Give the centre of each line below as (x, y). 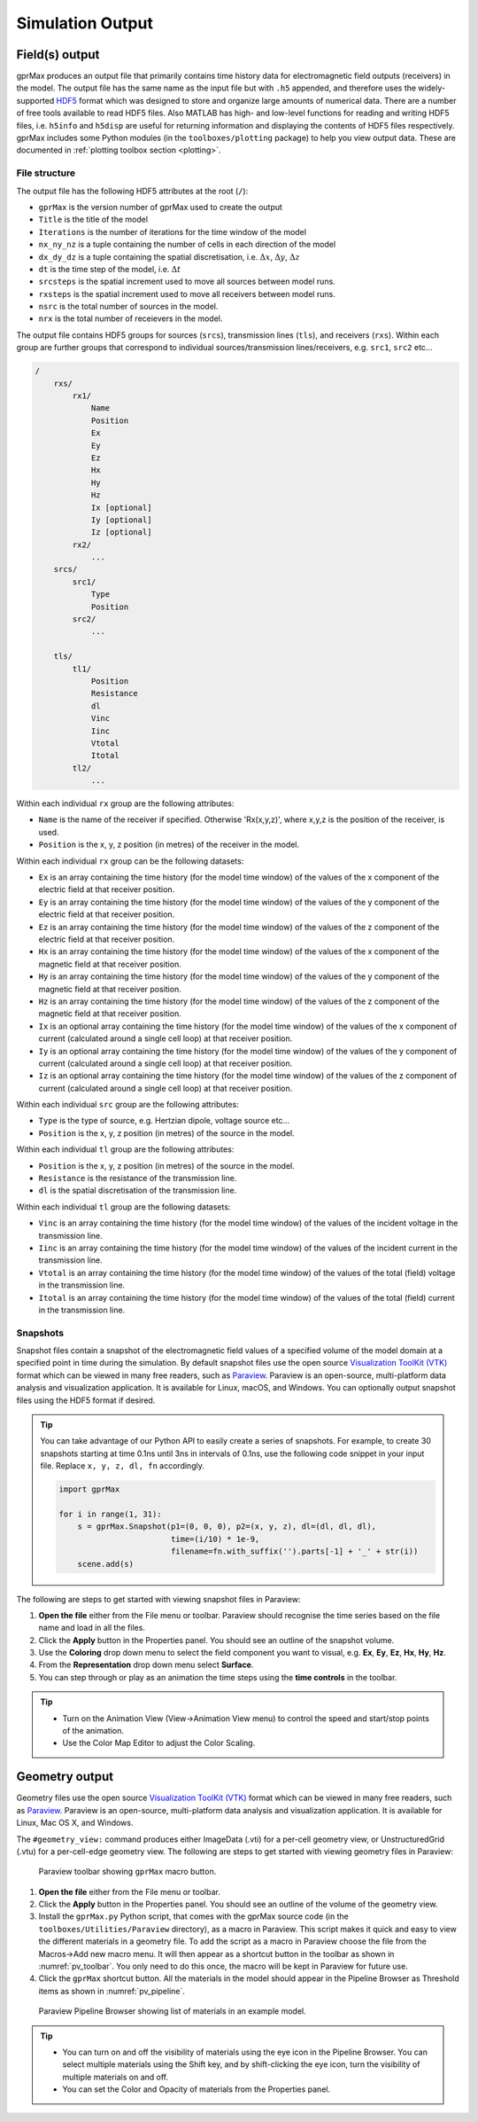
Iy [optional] (121, 520)
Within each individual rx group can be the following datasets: (130, 861)
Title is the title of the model (93, 219)
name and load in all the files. (92, 1628)
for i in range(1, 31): (111, 1514)
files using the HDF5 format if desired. (86, 1400)
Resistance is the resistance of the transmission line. (138, 1178)
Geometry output (65, 1777)
